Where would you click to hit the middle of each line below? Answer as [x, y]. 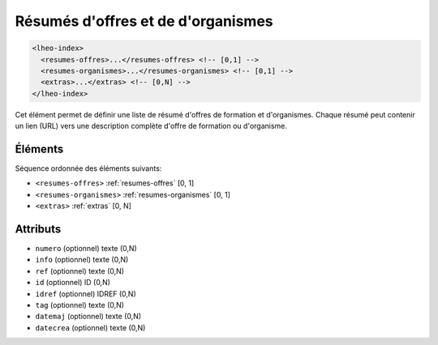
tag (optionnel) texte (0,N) [80, 305]
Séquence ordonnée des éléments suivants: [88, 168]
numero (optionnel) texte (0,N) [86, 249]
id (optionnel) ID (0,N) [73, 283]
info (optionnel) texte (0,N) [82, 260]
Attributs [38, 229]
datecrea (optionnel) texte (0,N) [90, 327]
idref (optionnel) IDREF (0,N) [86, 294]
